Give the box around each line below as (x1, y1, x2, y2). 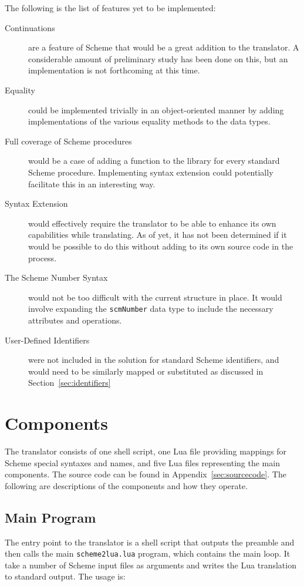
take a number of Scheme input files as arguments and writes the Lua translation (5, 558, 296, 571)
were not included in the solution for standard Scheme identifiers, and (28, 353, 279, 366)
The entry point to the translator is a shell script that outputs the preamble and (5, 536, 295, 548)
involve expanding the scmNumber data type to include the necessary (28, 302, 273, 315)
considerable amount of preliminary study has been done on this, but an (28, 52, 288, 65)
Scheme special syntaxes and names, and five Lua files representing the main (5, 456, 280, 469)
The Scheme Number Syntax (5, 271, 108, 284)
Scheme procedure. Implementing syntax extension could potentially (28, 166, 273, 178)
